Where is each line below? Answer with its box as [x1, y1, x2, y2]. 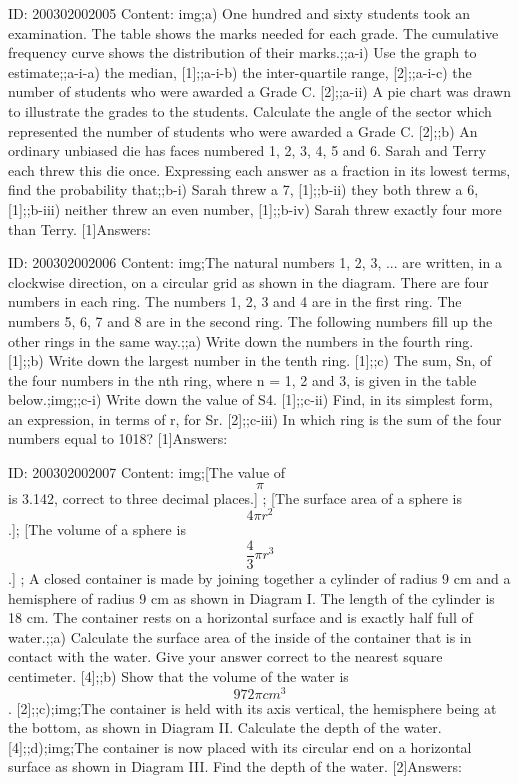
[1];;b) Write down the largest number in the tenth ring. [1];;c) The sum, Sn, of [8, 350, 492, 371]
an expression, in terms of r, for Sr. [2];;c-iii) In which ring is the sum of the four [8, 408, 502, 429]
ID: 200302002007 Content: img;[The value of [8, 462, 286, 483]
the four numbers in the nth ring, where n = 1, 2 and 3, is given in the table [8, 369, 477, 390]
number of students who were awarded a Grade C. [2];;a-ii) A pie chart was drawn [8, 81, 511, 102]
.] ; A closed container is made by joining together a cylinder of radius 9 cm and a [8, 567, 511, 588]
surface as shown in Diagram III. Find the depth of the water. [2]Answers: [8, 756, 462, 777]
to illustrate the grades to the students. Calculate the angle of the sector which [8, 100, 492, 121]
